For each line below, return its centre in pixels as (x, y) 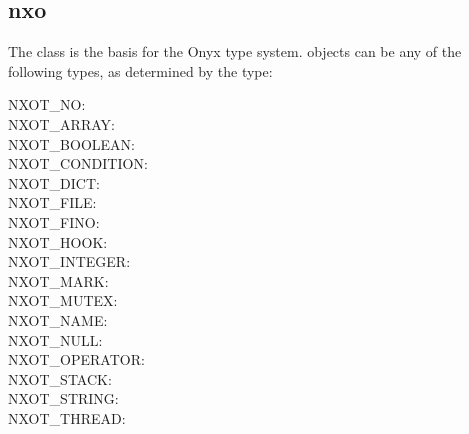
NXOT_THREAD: (67, 417)
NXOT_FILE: (52, 202)
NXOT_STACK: (60, 378)
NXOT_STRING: (63, 398)
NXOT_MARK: (58, 280)
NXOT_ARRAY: (61, 123)
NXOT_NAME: (58, 319)
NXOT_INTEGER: (69, 261)
